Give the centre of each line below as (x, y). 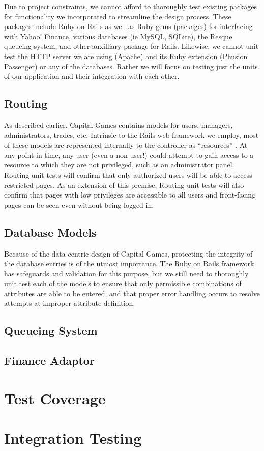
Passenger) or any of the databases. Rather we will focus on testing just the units (131, 66)
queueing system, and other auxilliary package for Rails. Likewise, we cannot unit (131, 46)
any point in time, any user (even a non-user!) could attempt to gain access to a (129, 154)
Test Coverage (55, 398)
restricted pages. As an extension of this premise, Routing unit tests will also (124, 185)
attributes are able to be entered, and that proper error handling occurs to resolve (132, 293)
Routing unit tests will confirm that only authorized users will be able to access (128, 174)
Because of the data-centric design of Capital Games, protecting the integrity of (128, 253)
